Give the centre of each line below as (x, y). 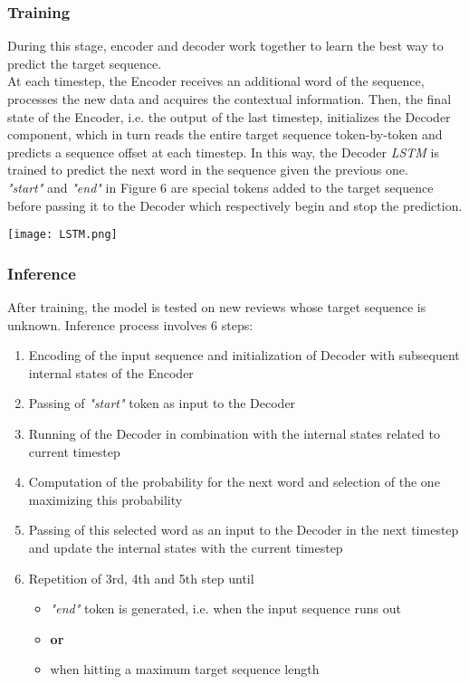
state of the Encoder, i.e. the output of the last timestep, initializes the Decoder (229, 116)
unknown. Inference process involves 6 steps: (130, 324)
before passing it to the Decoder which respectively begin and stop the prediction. (235, 205)
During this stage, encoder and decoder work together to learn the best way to (225, 46)
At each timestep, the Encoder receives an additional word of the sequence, (216, 81)
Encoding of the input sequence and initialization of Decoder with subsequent (244, 355)
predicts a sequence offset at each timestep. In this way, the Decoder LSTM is (223, 152)
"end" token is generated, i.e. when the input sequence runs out (225, 608)
